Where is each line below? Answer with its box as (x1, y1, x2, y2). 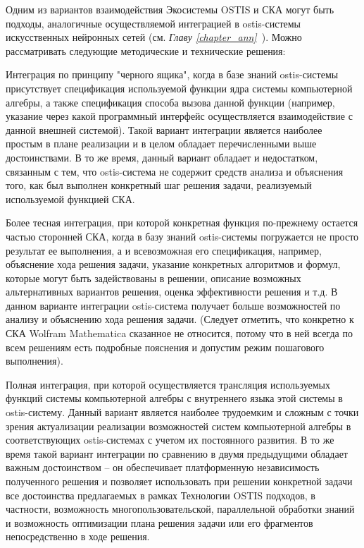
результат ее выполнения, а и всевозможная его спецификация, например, (6, 243, 322, 257)
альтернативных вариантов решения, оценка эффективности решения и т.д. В (6, 284, 338, 299)
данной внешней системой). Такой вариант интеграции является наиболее (6, 122, 322, 137)
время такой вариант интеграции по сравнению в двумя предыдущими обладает (6, 446, 348, 461)
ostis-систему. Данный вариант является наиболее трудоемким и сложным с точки (6, 405, 359, 420)
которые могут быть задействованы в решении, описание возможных (6, 270, 301, 285)
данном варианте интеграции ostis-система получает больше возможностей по (6, 298, 341, 312)
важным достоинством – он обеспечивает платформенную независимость (6, 460, 320, 475)
